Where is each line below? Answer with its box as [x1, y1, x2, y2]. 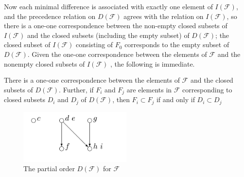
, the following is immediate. [110, 58, 195, 69]
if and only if [156, 94, 195, 105]
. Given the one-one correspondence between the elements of [27, 49, 207, 59]
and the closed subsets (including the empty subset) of [27, 30, 190, 40]
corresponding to [182, 84, 232, 94]
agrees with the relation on [123, 11, 204, 21]
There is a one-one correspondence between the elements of [4, 75, 180, 85]
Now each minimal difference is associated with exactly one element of [4, 1, 213, 11]
